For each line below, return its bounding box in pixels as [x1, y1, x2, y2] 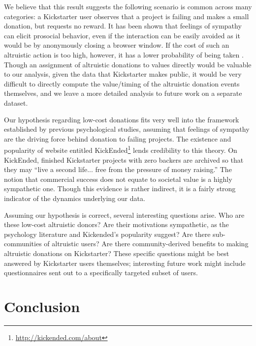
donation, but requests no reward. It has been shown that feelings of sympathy [4, 21, 242, 31]
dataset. [4, 97, 28, 108]
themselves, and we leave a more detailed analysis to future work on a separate [4, 88, 242, 98]
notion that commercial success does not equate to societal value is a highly [4, 173, 232, 184]
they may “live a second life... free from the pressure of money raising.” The [4, 164, 232, 174]
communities [4, 238, 42, 249]
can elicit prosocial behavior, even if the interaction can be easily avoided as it [4, 30, 240, 40]
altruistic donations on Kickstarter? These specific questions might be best [4, 248, 229, 258]
